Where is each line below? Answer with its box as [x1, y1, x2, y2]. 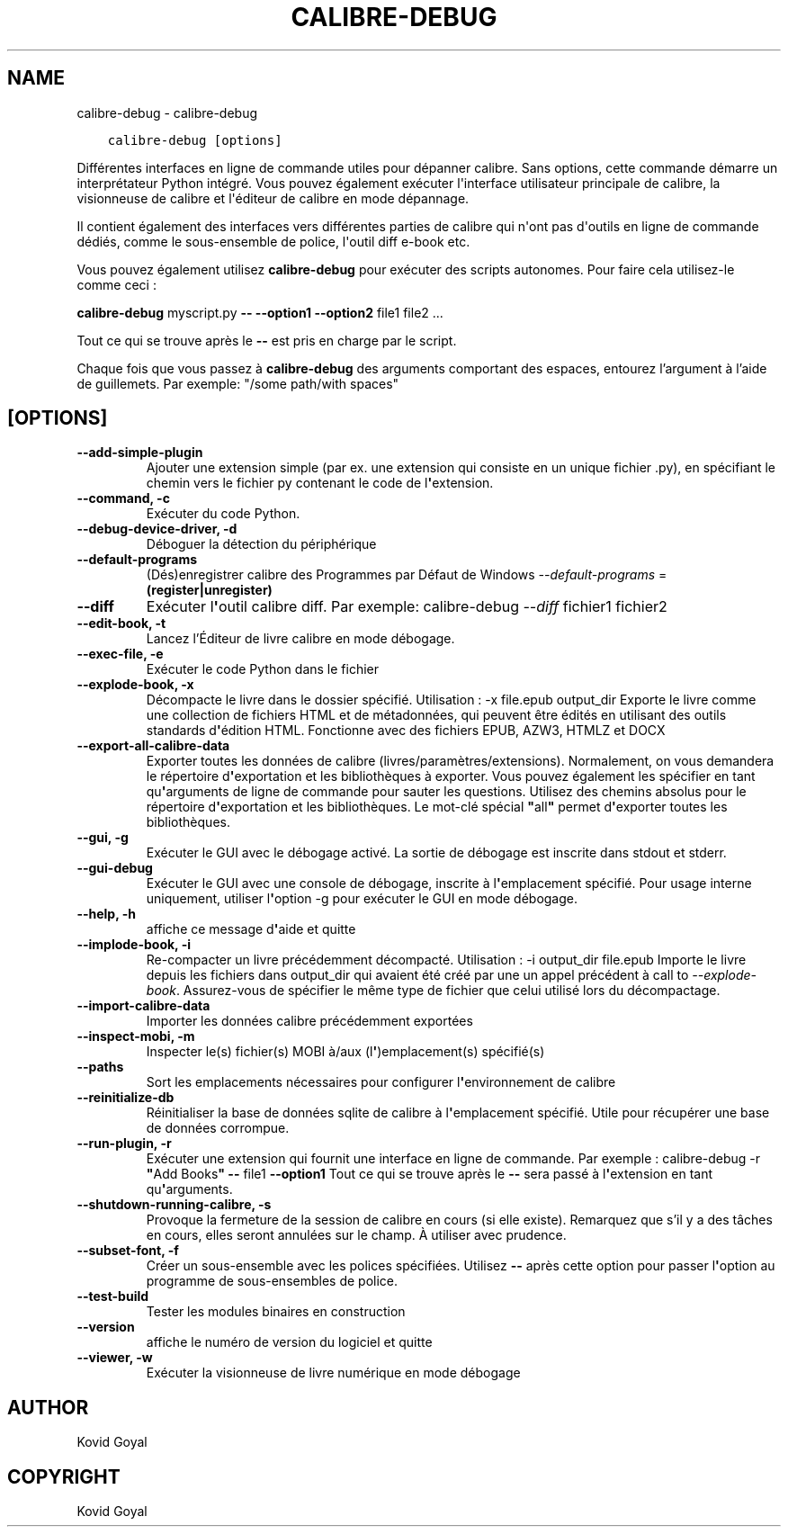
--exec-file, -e [76, 646, 164, 662]
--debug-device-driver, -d [76, 521, 237, 537]
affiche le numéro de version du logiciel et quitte [146, 1334, 433, 1350]
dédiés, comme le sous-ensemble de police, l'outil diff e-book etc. [76, 233, 470, 249]
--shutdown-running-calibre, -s [76, 1197, 272, 1213]
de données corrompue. [146, 1120, 290, 1136]
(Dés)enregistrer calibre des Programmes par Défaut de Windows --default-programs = [146, 567, 667, 583]
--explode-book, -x [76, 677, 194, 693]
